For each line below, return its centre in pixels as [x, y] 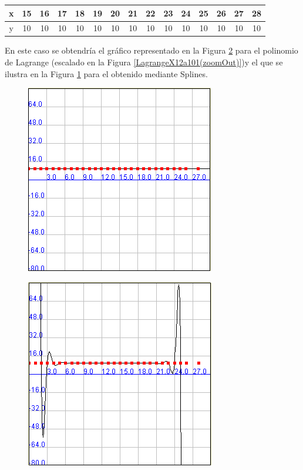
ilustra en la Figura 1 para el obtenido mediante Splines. [106, 73]
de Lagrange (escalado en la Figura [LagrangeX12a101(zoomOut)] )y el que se [144, 62]
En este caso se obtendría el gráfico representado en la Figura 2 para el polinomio [151, 50]
